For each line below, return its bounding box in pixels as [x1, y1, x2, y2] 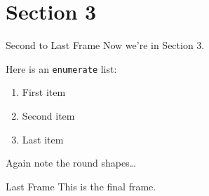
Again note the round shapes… [6, 155, 137, 170]
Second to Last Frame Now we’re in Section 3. [6, 38, 205, 52]
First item [22, 85, 66, 99]
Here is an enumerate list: [6, 61, 117, 76]
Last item [22, 132, 64, 146]
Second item [22, 108, 75, 122]
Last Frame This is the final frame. [6, 178, 156, 193]
